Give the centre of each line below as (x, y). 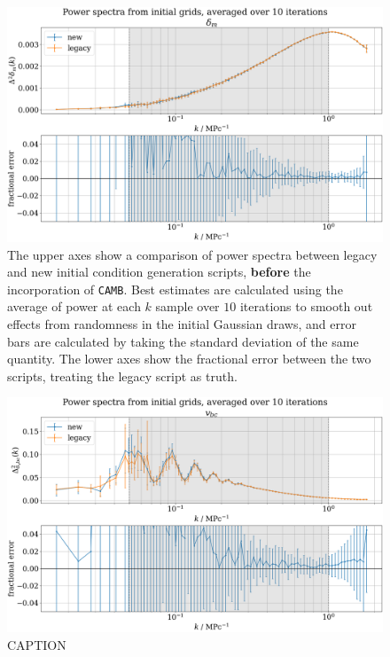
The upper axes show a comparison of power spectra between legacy (192, 254)
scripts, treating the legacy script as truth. (122, 375)
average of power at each (74, 306)
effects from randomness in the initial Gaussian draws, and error (182, 324)
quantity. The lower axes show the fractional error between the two (189, 359)
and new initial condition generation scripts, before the (159, 272)
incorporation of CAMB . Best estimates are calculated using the (175, 289)
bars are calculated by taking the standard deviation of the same (183, 341)
